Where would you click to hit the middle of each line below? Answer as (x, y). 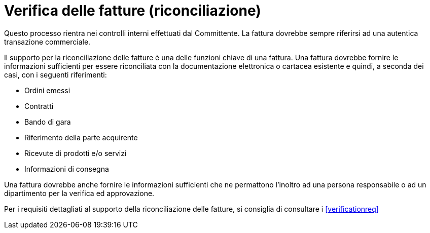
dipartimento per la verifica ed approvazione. (79, 193)
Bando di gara (48, 122)
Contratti (39, 106)
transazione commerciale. (47, 42)
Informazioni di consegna (67, 169)
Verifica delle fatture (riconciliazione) (133, 11)
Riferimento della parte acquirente (81, 137)
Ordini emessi (47, 90)
